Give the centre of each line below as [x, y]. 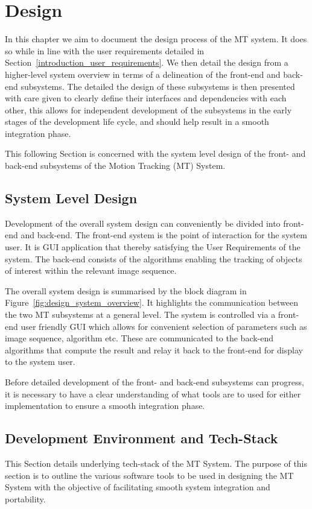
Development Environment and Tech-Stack [142, 438]
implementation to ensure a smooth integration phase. [105, 406]
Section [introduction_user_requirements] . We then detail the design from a [147, 62]
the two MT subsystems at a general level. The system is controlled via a [140, 315]
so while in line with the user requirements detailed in [105, 50]
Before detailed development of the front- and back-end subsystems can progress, [154, 381]
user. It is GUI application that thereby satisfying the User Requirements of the [153, 247]
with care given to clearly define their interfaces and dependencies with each [146, 98]
